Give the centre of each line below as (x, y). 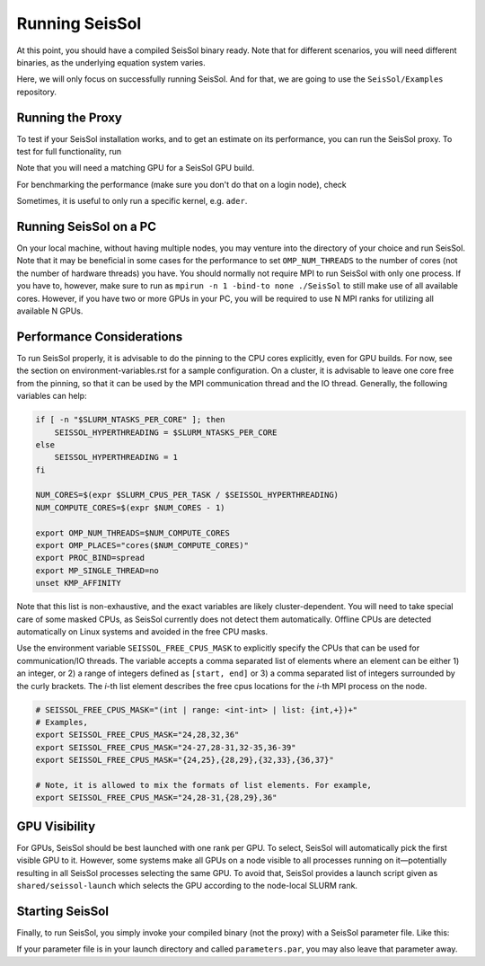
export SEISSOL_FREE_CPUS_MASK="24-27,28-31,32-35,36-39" (166, 747)
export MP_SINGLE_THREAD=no (97, 570)
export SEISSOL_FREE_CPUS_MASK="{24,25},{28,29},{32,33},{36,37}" (185, 760)
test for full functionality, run (69, 152)
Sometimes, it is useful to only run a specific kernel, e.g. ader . (132, 201)
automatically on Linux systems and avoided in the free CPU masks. (142, 631)
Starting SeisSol (63, 911)
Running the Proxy (70, 117)
